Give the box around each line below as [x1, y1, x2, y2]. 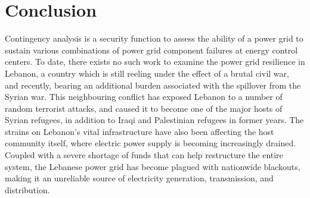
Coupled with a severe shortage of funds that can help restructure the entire [5, 149, 283, 161]
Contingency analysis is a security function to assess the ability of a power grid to [5, 32, 303, 45]
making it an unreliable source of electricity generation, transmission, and [5, 172, 274, 184]
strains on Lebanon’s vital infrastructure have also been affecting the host [5, 125, 274, 137]
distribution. [5, 183, 50, 196]
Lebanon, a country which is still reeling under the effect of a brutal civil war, [5, 67, 289, 79]
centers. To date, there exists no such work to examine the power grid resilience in [5, 55, 305, 68]
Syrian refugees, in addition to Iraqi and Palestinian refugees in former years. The [5, 114, 304, 126]
